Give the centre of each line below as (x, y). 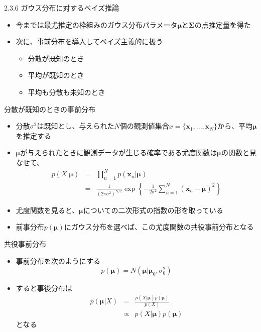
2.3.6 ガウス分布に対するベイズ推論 (62, 8)
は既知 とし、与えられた (76, 126)
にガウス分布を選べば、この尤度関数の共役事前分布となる (159, 227)
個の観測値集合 (144, 126)
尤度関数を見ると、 (47, 210)
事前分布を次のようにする (58, 260)
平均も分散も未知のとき (67, 92)
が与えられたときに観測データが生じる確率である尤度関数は (119, 152)
